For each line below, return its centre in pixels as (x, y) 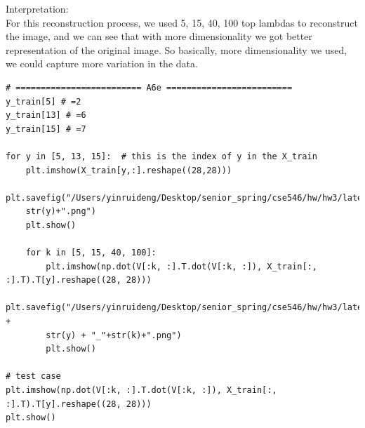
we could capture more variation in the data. (102, 63)
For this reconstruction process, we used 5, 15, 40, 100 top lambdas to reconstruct (182, 22)
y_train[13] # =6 (46, 115)
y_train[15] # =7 (46, 129)
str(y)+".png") (61, 212)
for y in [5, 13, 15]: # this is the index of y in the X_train (161, 156)
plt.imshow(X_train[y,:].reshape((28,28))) (129, 170)
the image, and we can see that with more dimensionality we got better (159, 36)
